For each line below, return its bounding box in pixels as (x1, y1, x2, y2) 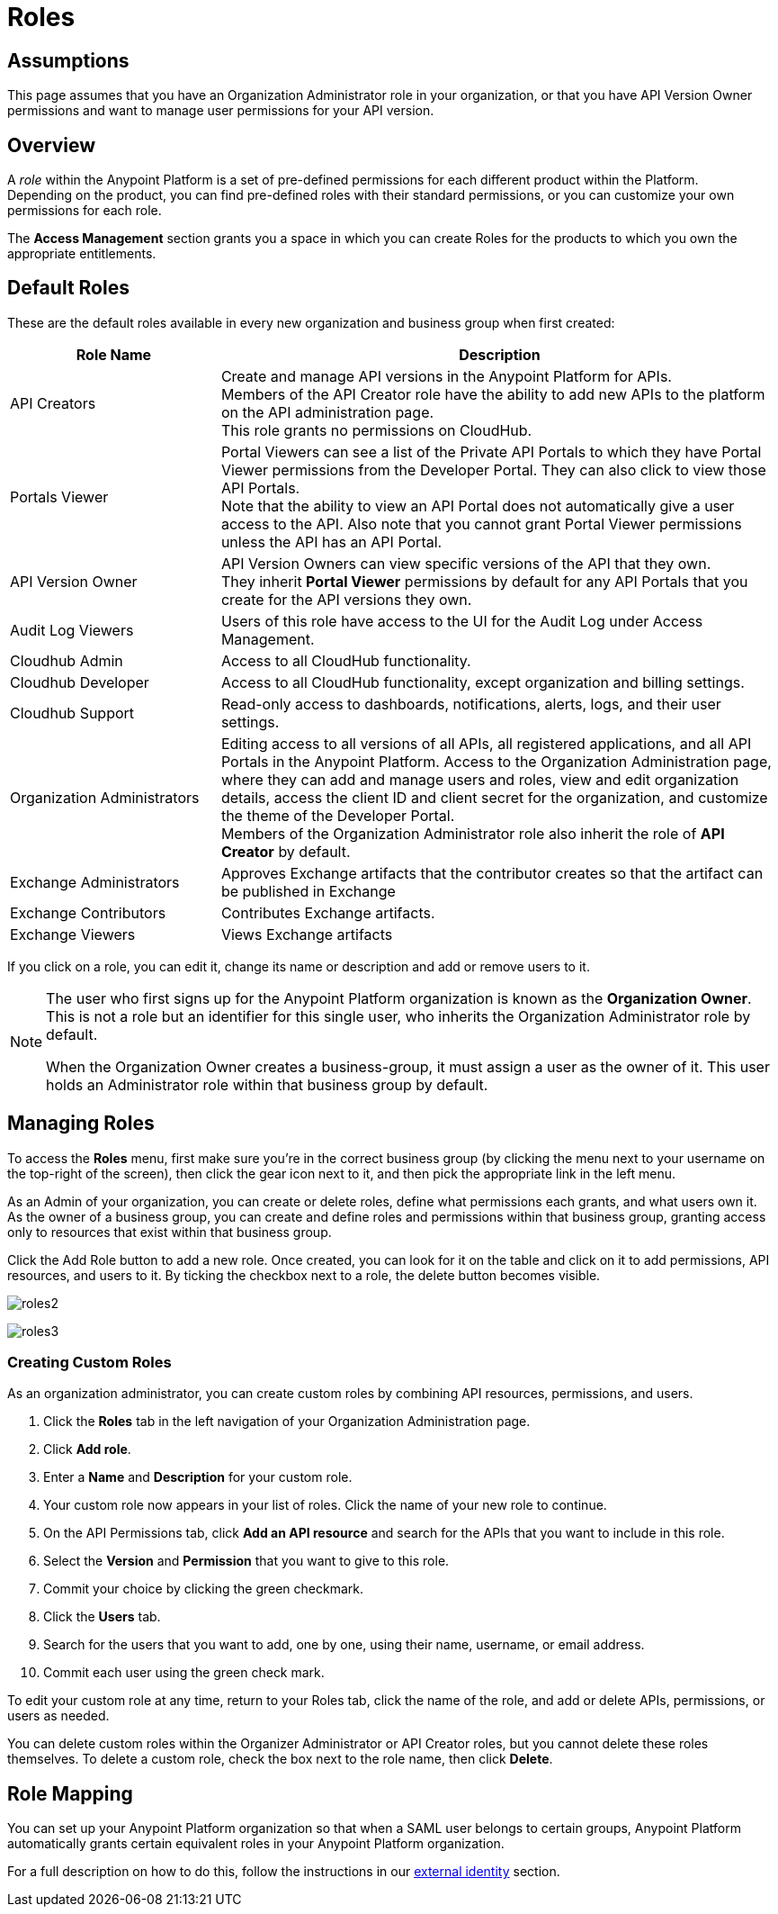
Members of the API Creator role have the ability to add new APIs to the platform (220, 384, 765, 403)
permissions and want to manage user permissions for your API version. (7, 103, 434, 119)
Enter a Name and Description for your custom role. (43, 1469, 353, 1485)
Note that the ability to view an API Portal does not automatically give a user (220, 496, 735, 515)
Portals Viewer (10, 487, 109, 506)
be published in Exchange (220, 881, 396, 900)
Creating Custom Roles (7, 1353, 172, 1372)
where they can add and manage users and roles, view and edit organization (220, 770, 739, 789)
